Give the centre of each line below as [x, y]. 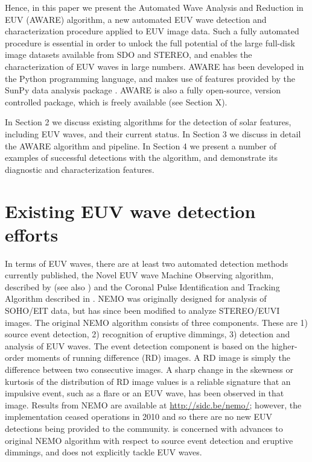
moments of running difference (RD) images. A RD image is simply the [158, 357]
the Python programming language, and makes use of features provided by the [150, 78]
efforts [32, 234]
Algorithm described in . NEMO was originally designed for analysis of [136, 298]
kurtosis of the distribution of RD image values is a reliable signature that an [148, 381]
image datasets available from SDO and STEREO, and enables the [129, 55]
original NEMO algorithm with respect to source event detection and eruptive [149, 440]
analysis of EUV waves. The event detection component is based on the [137, 345]
